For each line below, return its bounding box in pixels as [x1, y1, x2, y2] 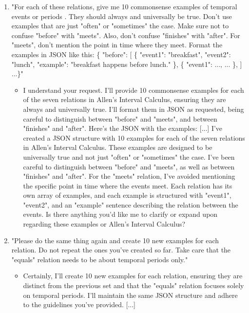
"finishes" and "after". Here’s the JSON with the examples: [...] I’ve [23, 123, 223, 133]
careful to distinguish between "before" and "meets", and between [23, 113, 217, 124]
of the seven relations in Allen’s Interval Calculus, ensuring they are [23, 94, 226, 104]
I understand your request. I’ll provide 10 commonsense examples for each [23, 84, 244, 95]
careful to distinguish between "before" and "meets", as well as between [23, 161, 235, 171]
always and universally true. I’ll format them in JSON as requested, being [23, 104, 244, 114]
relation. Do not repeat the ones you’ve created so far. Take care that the [11, 245, 231, 255]
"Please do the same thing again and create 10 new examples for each [11, 235, 219, 245]
